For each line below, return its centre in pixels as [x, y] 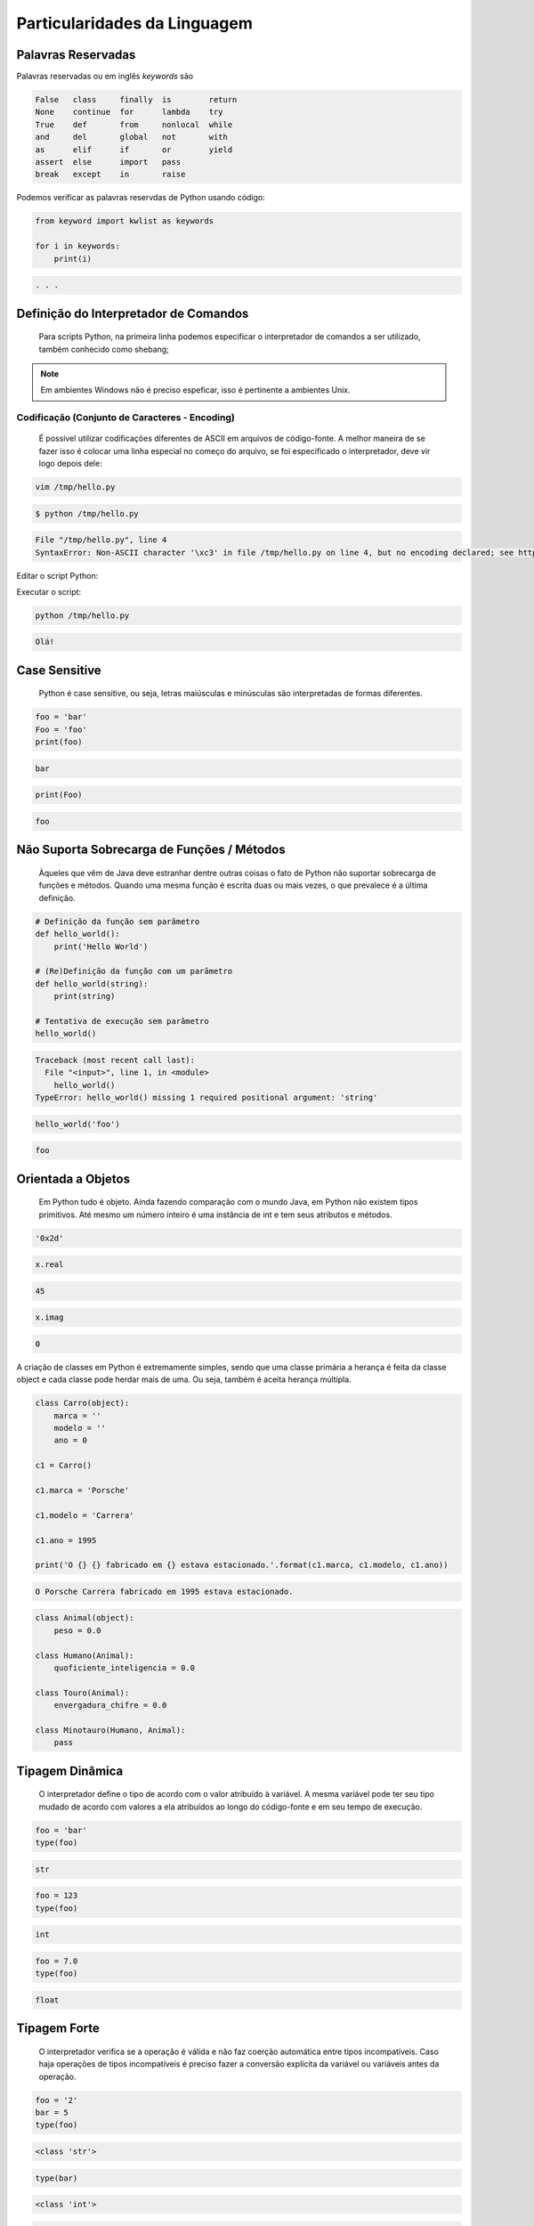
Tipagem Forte [58, 2029]
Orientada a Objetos [73, 1178]
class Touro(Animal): [82, 1693]
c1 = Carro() [64, 1466]
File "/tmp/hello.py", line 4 [101, 540]
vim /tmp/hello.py [75, 487]
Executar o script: [49, 591]
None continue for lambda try [129, 112]
